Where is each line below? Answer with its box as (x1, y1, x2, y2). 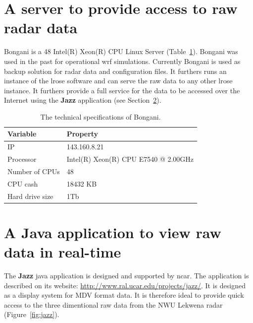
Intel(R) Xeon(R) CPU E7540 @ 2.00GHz (66, 154, 194, 164)
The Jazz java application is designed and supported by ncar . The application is (4, 270, 249, 281)
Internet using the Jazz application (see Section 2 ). (4, 95, 161, 105)
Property (66, 129, 99, 139)
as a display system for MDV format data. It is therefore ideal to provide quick (4, 290, 244, 300)
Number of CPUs (7, 166, 60, 176)
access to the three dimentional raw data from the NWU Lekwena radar (4, 299, 223, 310)
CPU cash (7, 178, 38, 189)
